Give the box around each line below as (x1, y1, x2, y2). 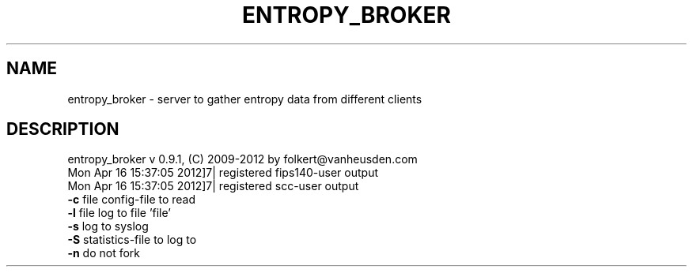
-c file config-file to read (67, 193, 196, 207)
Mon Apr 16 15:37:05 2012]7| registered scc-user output (67, 179, 359, 193)
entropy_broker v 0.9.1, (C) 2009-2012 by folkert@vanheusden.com (67, 152, 418, 166)
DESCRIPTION (6, 119, 119, 140)
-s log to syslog (67, 219, 149, 234)
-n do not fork (67, 246, 141, 260)
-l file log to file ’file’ (67, 206, 171, 220)
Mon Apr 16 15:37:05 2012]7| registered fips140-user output (67, 166, 379, 180)
